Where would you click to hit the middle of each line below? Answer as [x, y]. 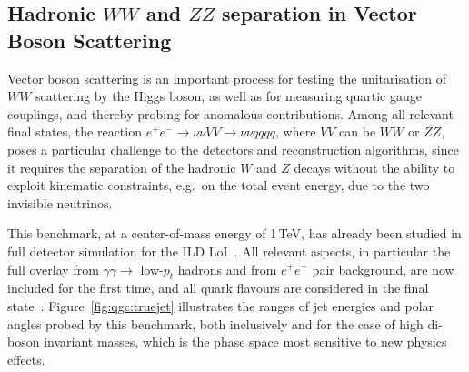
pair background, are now [383, 269]
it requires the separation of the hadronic [122, 167]
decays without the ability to [374, 167]
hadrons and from [227, 269]
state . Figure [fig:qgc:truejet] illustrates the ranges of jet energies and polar [221, 305]
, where [296, 131]
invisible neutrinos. [60, 202]
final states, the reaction [75, 131]
